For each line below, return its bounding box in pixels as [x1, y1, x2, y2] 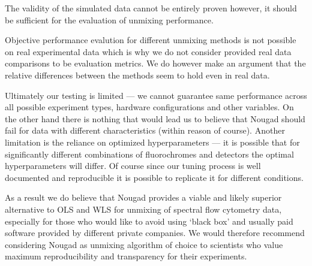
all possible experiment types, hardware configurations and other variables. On [5, 101, 294, 113]
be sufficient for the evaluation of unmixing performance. [5, 13, 214, 26]
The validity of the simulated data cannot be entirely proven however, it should [5, 2, 297, 14]
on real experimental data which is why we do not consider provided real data [5, 45, 292, 58]
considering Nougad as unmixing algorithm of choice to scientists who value [5, 238, 283, 250]
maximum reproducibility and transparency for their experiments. [5, 250, 247, 262]
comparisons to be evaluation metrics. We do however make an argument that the [5, 57, 306, 69]
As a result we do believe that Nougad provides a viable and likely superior [5, 191, 282, 204]
